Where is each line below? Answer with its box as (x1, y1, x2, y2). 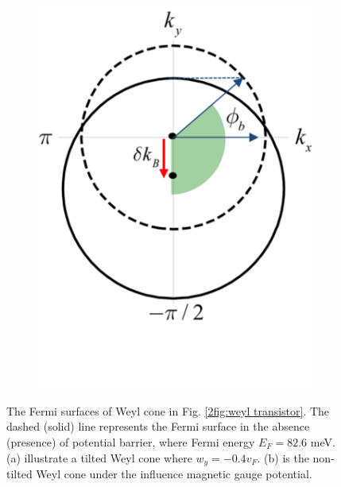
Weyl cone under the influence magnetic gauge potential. (36, 466, 312, 482)
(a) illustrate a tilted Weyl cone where (6, 449, 192, 466)
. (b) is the (257, 449, 309, 466)
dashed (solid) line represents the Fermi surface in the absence (6, 418, 310, 435)
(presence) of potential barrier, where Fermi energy (6, 434, 255, 450)
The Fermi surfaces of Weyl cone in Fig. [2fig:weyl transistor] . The (6, 402, 330, 419)
